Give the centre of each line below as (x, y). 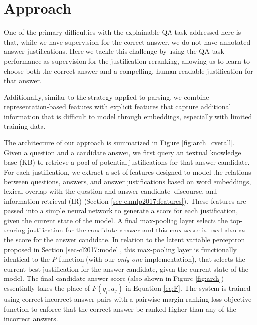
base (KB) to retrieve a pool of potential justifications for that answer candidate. (127, 162)
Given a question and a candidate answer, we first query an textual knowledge (123, 152)
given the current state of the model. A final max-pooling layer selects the (116, 220)
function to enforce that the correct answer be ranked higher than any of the (120, 308)
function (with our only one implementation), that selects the (152, 259)
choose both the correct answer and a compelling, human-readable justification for (128, 70)
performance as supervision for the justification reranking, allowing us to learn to (127, 61)
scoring (15, 230)
